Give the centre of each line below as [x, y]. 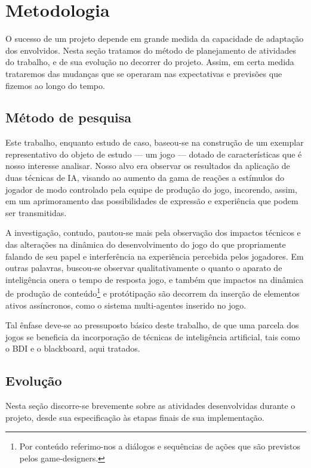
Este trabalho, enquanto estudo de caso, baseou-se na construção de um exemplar [155, 142]
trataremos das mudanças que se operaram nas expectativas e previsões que [144, 73]
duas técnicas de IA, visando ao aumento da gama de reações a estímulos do [145, 178]
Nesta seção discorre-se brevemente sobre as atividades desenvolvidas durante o [150, 406]
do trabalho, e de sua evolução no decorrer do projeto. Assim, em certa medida [150, 62]
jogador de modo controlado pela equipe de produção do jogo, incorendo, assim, [151, 189]
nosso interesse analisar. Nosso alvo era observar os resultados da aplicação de [148, 166]
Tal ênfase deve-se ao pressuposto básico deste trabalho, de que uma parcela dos [152, 325]
